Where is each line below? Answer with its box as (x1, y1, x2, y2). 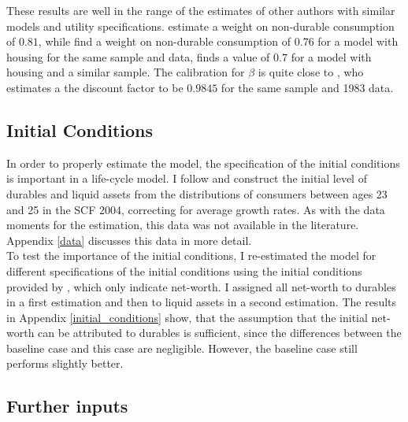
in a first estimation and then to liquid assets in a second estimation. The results (6, 294, 397, 310)
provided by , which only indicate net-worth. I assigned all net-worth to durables (6, 278, 396, 294)
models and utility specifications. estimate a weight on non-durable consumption (6, 17, 395, 34)
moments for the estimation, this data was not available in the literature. (6, 217, 359, 233)
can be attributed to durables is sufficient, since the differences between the (38, 324, 402, 341)
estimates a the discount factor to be (6, 79, 184, 95)
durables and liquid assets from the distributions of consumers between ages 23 (6, 185, 388, 202)
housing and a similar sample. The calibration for (6, 64, 245, 80)
